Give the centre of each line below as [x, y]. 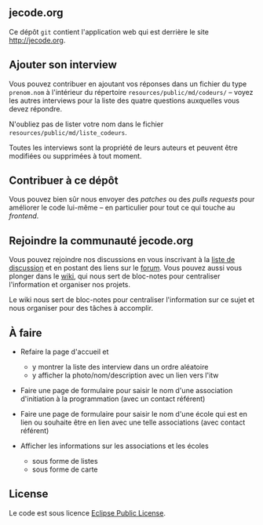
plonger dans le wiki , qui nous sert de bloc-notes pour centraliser [115, 276]
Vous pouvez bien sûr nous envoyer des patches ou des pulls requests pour [132, 199]
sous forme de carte [65, 469]
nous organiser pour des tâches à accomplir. [81, 308]
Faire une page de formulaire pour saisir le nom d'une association [126, 391]
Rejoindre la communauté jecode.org [101, 241]
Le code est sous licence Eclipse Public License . [87, 512]
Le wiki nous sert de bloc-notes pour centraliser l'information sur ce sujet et [131, 300]
